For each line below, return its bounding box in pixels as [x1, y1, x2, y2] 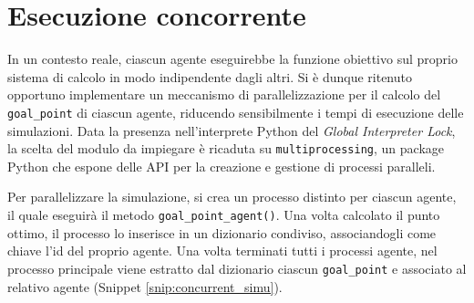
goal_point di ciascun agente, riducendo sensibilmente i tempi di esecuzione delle [7, 102, 464, 121]
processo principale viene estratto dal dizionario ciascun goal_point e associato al [7, 258, 467, 277]
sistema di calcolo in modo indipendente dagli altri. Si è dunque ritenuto [7, 67, 412, 86]
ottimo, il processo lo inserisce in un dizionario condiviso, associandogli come [7, 223, 437, 242]
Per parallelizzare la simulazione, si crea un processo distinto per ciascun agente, [7, 187, 457, 206]
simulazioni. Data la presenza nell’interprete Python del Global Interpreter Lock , [7, 120, 456, 140]
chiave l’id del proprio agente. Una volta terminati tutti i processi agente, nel [7, 241, 438, 260]
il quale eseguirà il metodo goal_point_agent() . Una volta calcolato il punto [7, 205, 440, 224]
